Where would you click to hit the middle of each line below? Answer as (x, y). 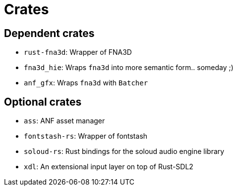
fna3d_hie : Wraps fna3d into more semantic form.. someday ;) (129, 68)
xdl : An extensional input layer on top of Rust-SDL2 (109, 167)
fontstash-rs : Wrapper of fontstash (86, 136)
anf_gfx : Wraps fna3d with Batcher (86, 83)
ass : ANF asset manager (64, 121)
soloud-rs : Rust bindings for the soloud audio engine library (124, 152)
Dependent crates (49, 33)
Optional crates (43, 102)
